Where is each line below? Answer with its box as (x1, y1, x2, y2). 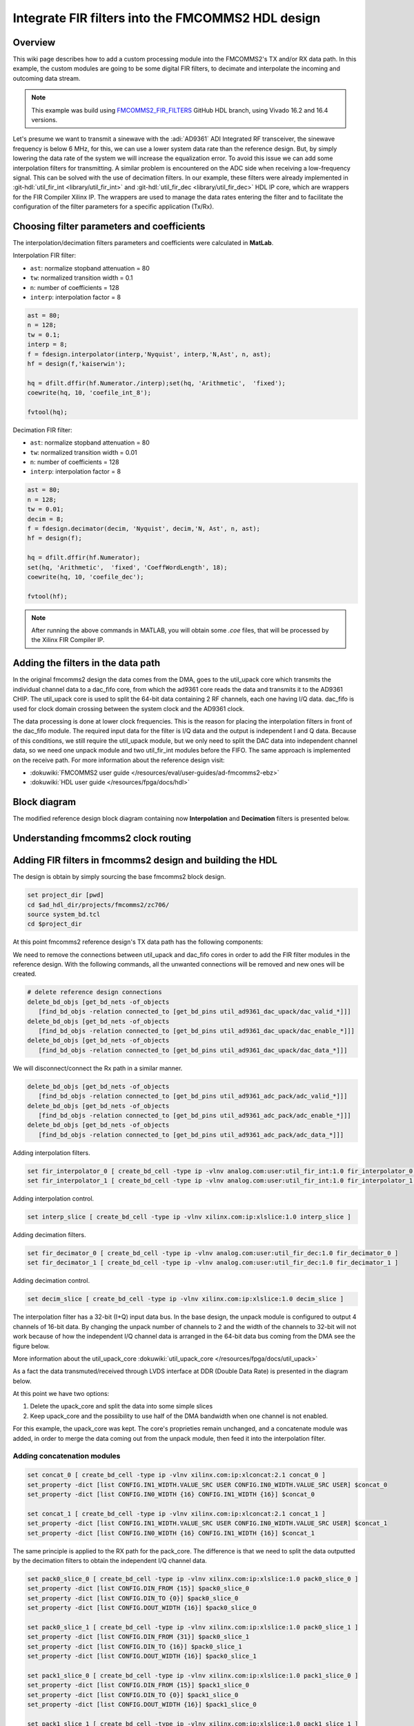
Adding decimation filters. (12, 1231, 86, 1239)
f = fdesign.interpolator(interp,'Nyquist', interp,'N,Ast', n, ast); (27, 350, 272, 358)
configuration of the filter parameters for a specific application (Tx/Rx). (12, 202, 214, 211)
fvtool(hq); (27, 408, 68, 416)
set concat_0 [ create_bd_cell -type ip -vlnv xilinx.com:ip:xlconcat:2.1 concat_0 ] (27, 1471, 326, 1479)
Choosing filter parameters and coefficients (12, 220, 206, 232)
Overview (12, 37, 56, 48)
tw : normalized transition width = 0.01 (30, 448, 137, 456)
